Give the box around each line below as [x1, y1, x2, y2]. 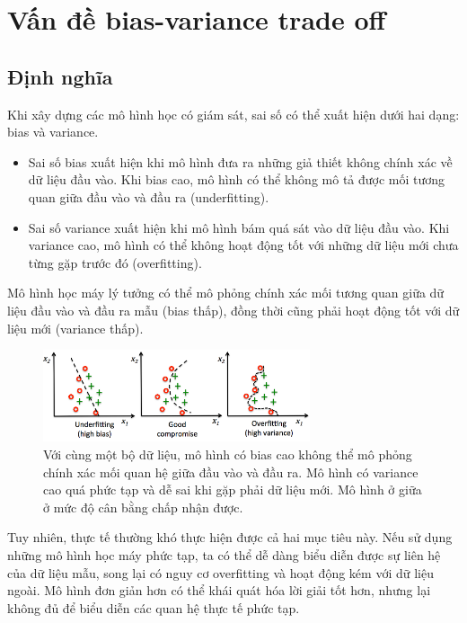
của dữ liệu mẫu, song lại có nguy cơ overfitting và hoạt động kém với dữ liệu [7, 563, 434, 582]
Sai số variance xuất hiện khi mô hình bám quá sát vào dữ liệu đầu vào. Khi [28, 218, 450, 236]
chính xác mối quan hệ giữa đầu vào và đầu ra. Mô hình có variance [43, 462, 419, 481]
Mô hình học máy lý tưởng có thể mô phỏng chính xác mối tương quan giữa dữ [7, 283, 445, 302]
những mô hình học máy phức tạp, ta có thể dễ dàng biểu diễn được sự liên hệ [7, 545, 441, 564]
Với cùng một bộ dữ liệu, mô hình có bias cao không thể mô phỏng [43, 444, 412, 463]
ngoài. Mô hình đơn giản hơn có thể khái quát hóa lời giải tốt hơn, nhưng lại [7, 581, 431, 600]
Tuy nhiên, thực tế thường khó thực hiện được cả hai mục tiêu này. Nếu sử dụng [7, 528, 453, 547]
